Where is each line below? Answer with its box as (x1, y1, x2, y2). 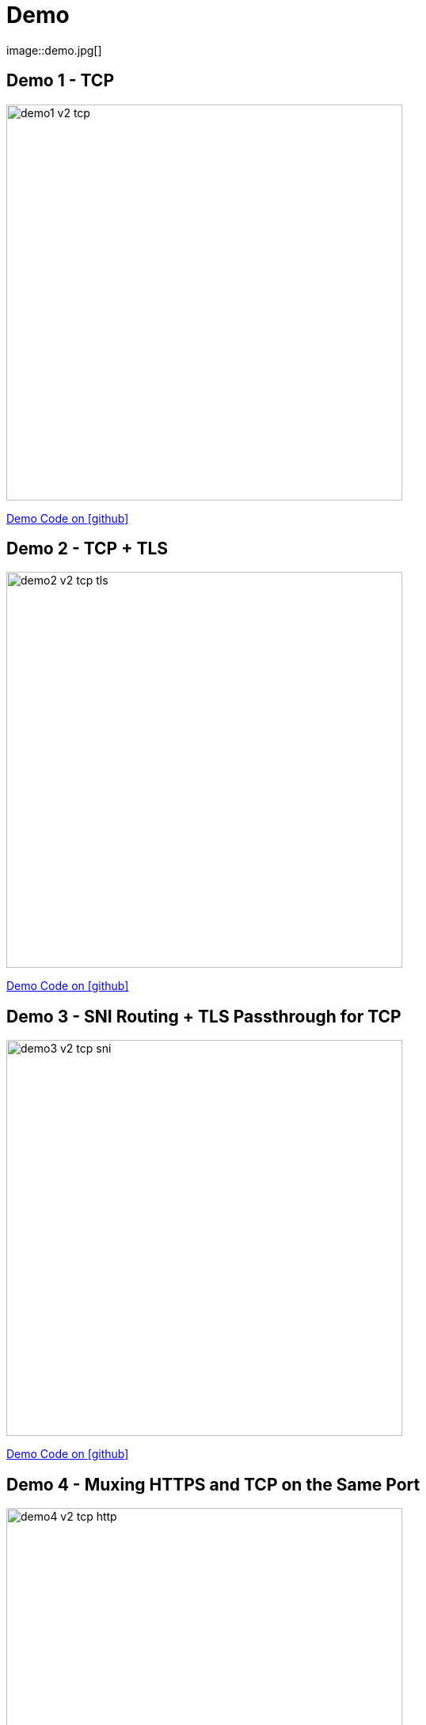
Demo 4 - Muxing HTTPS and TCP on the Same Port (6, 1474, 420, 1495)
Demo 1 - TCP (6, 70, 115, 91)
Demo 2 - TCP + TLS (6, 539, 169, 559)
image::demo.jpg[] (6, 43, 102, 57)
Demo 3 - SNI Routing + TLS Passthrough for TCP (6, 1006, 401, 1026)
